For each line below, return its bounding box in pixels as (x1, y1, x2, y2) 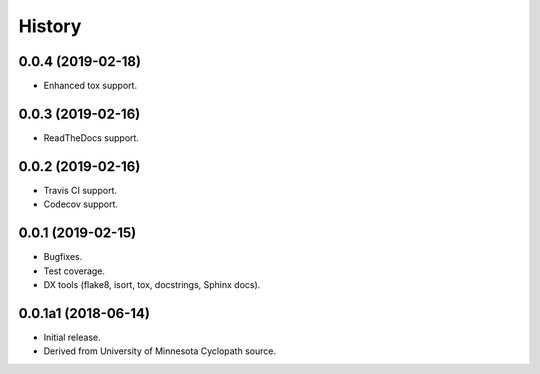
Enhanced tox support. (43, 80, 138, 92)
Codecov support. (43, 198, 119, 210)
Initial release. (43, 331, 101, 343)
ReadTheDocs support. (43, 131, 140, 144)
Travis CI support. (43, 184, 117, 196)
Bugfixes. (43, 251, 83, 263)
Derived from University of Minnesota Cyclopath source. (43, 345, 277, 357)
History (18, 15, 82, 37)
